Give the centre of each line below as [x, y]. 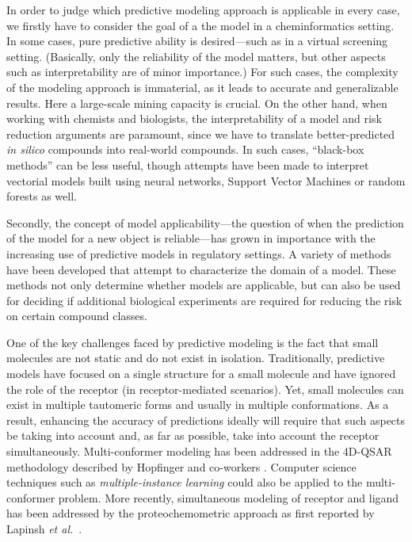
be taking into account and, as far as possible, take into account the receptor [193, 435]
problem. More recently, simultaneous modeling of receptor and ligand [229, 497]
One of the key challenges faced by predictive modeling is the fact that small [193, 342]
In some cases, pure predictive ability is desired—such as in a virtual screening [197, 41]
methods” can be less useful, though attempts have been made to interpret [188, 164]
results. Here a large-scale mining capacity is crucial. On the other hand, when [197, 103]
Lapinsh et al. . [44, 529]
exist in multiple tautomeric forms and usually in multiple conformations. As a [198, 405]
